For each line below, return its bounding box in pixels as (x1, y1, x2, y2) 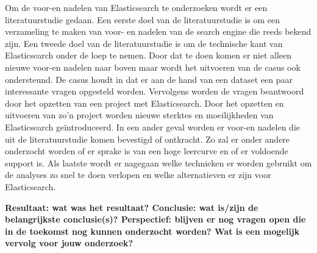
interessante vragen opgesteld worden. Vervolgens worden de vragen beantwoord (5, 85, 304, 98)
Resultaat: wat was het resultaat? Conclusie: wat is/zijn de (5, 201, 258, 213)
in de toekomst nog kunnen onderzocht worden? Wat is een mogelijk (5, 224, 300, 237)
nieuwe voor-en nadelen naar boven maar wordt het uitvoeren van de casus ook (5, 60, 301, 73)
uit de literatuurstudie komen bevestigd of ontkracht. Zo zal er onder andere (5, 132, 290, 145)
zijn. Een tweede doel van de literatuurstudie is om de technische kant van (5, 37, 283, 49)
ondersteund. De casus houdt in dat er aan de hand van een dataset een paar (5, 73, 293, 85)
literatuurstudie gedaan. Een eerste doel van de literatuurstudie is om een (5, 13, 280, 26)
